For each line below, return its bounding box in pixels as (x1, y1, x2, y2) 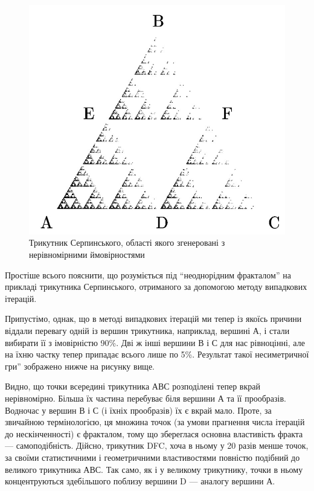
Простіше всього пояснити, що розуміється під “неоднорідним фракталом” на (5, 268, 291, 281)
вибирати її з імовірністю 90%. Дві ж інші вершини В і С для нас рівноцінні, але (5, 336, 305, 348)
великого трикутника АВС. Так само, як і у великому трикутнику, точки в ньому (5, 463, 303, 475)
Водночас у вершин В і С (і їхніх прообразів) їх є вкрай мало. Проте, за (5, 403, 272, 416)
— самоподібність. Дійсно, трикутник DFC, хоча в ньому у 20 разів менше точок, (5, 439, 309, 452)
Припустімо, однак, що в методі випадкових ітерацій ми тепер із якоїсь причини (5, 312, 302, 325)
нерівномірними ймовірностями (29, 248, 145, 261)
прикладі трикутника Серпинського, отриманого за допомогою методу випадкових (5, 280, 307, 293)
